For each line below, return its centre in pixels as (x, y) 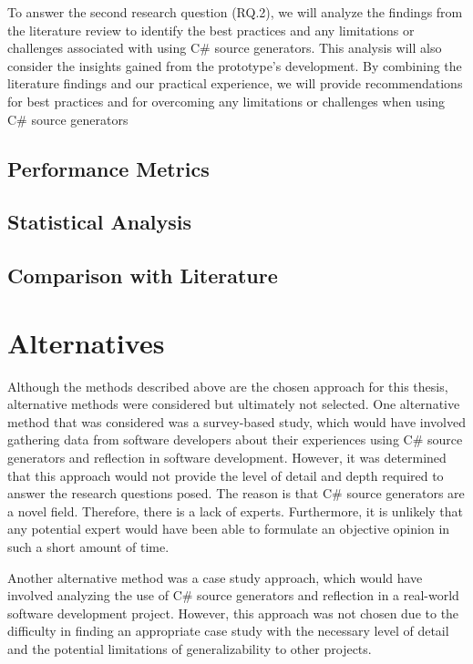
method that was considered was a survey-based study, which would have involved (236, 421)
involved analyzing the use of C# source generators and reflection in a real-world (233, 595)
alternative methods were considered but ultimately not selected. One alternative (234, 404)
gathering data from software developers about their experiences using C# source (235, 439)
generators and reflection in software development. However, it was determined (227, 457)
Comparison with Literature (143, 276)
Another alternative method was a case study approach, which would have (215, 577)
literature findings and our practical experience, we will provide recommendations (235, 83)
